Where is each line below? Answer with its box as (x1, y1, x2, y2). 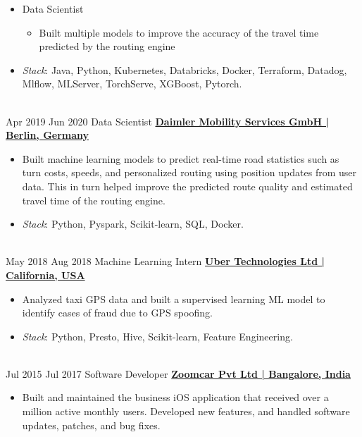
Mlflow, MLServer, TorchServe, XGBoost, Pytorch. (22, 76, 242, 91)
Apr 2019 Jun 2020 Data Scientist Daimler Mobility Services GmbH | (6, 113, 329, 128)
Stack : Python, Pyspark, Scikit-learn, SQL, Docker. (22, 216, 244, 231)
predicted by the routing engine (39, 39, 175, 54)
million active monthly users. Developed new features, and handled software (22, 404, 350, 419)
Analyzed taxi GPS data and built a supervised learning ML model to (22, 291, 325, 306)
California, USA (6, 267, 85, 282)
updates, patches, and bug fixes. (22, 417, 161, 432)
